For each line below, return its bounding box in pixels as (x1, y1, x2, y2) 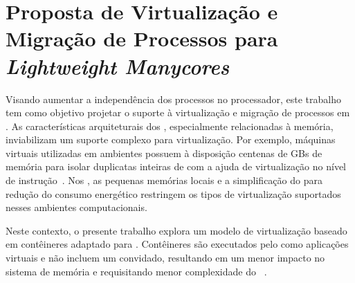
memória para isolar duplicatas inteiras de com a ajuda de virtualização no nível (6, 159, 346, 174)
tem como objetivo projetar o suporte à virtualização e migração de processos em (6, 105, 350, 120)
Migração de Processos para (6, 24, 278, 53)
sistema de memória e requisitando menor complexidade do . (6, 264, 267, 278)
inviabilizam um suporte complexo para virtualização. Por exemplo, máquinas (6, 132, 336, 147)
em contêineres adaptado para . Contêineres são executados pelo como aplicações (6, 237, 349, 251)
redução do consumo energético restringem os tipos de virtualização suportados (6, 186, 341, 201)
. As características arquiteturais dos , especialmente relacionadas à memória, (6, 118, 334, 133)
